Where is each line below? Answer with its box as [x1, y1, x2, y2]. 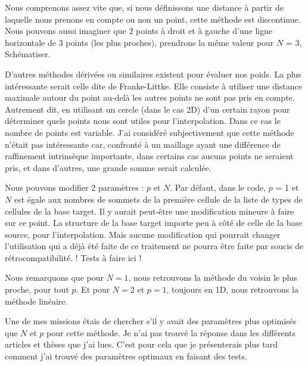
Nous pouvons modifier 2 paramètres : [5, 181, 144, 194]
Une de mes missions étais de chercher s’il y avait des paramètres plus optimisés [5, 315, 297, 327]
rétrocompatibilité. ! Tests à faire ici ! [5, 251, 142, 263]
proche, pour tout [5, 283, 69, 296]
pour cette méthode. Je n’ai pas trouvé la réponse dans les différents [46, 326, 296, 339]
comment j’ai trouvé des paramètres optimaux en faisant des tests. [5, 350, 247, 362]
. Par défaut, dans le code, [170, 181, 266, 194]
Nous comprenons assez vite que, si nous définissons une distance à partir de [5, 1, 284, 13]
